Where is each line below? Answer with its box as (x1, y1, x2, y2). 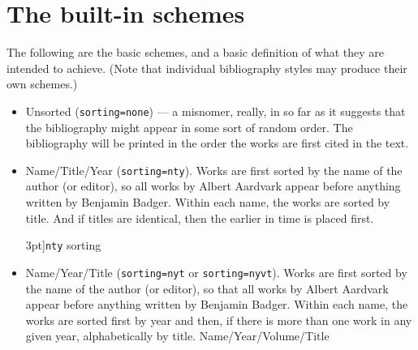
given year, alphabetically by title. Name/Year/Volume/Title (25, 327, 330, 344)
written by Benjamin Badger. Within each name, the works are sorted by (25, 194, 390, 210)
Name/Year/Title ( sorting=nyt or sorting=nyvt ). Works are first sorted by (25, 263, 407, 280)
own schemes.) (6, 75, 78, 92)
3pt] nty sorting (25, 237, 101, 254)
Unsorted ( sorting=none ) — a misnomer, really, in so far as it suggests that (25, 102, 406, 119)
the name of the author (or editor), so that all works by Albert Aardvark (25, 280, 389, 297)
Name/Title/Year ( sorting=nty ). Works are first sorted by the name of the (25, 161, 403, 178)
